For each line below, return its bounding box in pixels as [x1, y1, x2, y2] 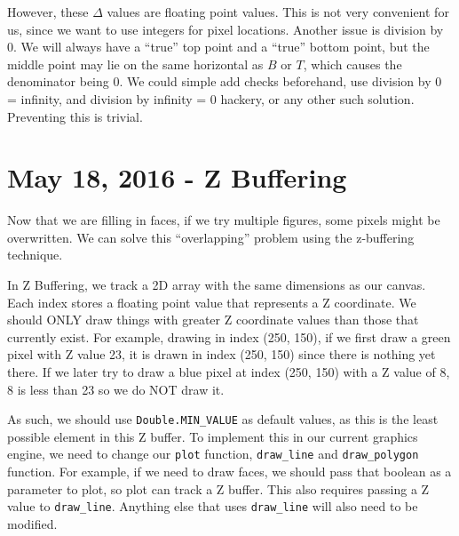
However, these [7, 3, 89, 20]
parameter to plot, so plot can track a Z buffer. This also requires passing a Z [7, 479, 430, 498]
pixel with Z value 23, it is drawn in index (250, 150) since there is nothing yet [7, 345, 436, 364]
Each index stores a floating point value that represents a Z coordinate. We [7, 292, 416, 311]
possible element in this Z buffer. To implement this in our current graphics [7, 427, 418, 445]
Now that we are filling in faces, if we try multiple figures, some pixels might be [7, 211, 440, 229]
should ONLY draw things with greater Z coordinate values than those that [7, 310, 419, 329]
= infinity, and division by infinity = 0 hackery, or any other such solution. [7, 89, 415, 108]
